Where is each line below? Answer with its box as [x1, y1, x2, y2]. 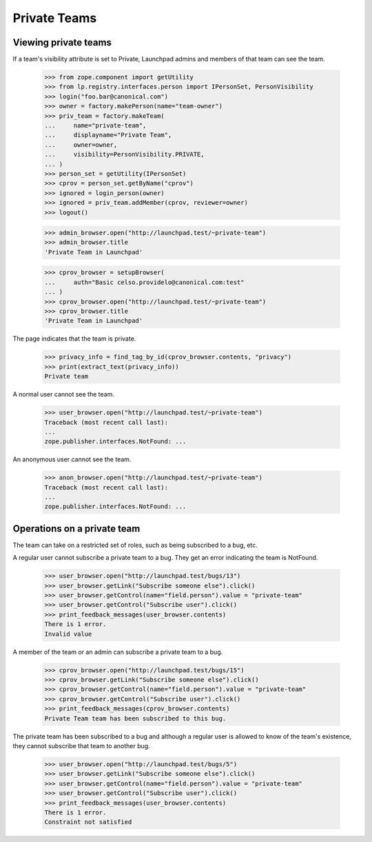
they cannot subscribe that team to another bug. [12, 741, 151, 750]
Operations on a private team [12, 523, 141, 534]
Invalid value [44, 630, 92, 638]
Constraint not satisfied [44, 818, 132, 826]
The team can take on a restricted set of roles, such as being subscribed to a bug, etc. [12, 541, 258, 549]
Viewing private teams [12, 37, 112, 48]
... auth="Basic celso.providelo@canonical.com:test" [44, 278, 245, 286]
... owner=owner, [44, 141, 118, 148]
